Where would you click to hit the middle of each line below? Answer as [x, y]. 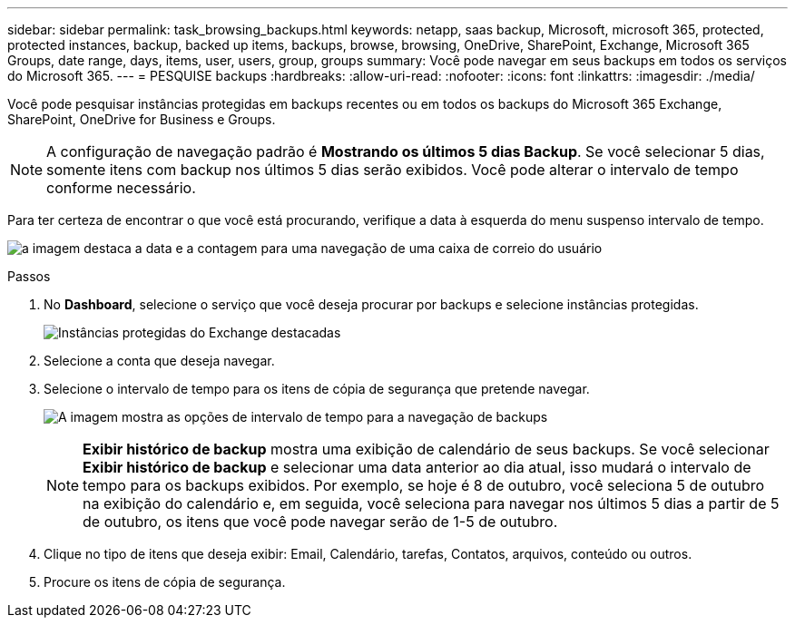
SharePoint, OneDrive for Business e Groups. [142, 119]
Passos [29, 276]
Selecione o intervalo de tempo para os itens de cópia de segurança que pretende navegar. [317, 389]
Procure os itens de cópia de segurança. [165, 582]
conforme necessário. [121, 188]
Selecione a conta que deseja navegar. [159, 361]
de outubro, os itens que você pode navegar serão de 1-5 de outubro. [320, 522]
